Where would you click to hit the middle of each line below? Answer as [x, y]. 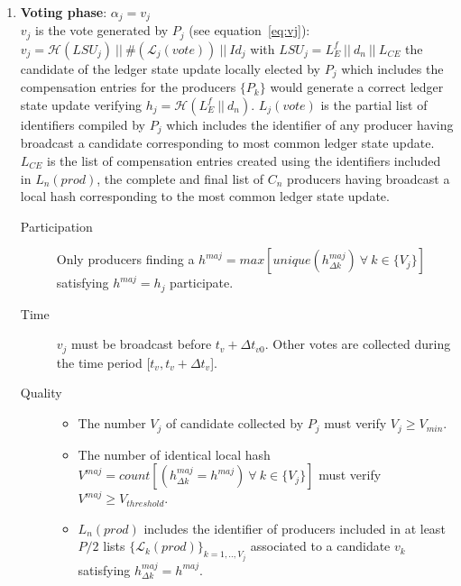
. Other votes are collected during [358, 344]
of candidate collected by [235, 423]
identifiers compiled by [83, 124]
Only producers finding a [125, 259]
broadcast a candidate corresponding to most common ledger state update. [227, 143]
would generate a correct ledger [357, 87]
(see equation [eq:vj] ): [249, 30]
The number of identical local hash [174, 454]
